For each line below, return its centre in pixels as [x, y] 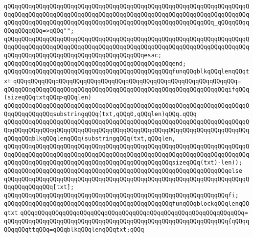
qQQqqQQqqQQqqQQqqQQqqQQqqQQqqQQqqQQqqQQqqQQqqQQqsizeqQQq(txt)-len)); [123, 163]
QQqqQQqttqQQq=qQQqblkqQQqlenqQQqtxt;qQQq [74, 229]
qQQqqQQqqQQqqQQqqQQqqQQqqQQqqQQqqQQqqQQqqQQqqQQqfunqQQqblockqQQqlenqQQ [127, 203]
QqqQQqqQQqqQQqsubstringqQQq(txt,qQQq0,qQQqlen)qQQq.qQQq [100, 114]
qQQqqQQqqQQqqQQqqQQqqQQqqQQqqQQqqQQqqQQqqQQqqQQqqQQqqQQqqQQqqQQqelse [123, 171]
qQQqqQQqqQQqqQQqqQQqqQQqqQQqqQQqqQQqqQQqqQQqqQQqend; [95, 63]
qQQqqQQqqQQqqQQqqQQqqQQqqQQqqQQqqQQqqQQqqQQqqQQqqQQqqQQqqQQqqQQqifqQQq [127, 89]
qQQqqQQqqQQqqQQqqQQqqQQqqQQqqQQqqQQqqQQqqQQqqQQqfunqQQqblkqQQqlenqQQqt [127, 72]
